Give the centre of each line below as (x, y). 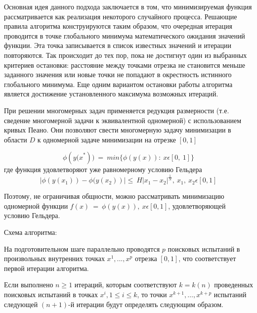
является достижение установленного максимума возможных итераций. (111, 94)
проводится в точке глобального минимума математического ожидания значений (125, 35)
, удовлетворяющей (197, 205)
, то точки (152, 294)
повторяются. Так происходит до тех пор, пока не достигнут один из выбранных (126, 55)
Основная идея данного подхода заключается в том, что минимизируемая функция (128, 6)
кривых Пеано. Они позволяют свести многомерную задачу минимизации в (118, 130)
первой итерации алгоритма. (46, 268)
